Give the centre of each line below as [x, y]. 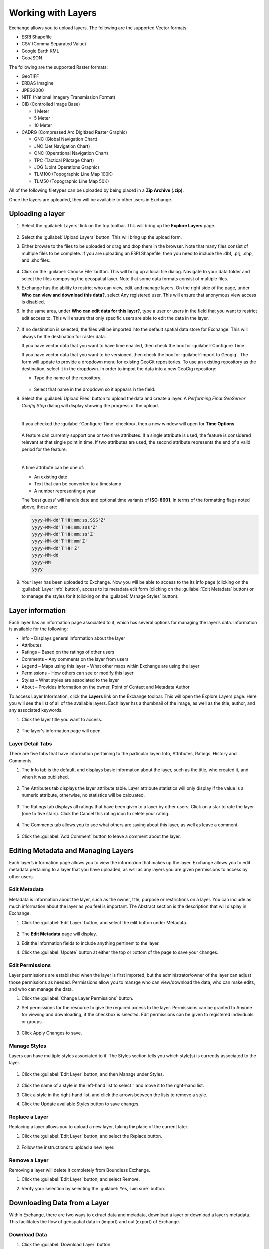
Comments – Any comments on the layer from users [75, 659]
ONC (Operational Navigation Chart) [71, 153]
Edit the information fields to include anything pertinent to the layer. [91, 943]
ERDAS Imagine [38, 83]
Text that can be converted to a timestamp [78, 484]
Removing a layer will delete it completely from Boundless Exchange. [80, 1170]
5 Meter [42, 118]
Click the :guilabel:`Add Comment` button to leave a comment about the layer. [101, 836]
